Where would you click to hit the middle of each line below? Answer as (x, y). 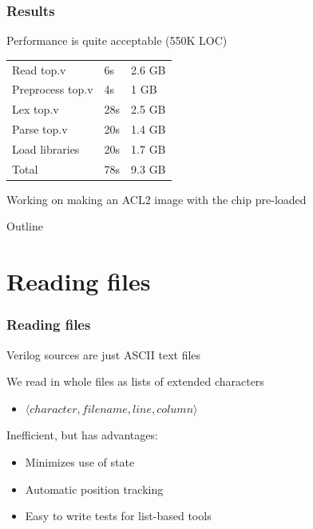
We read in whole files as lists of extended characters (135, 381)
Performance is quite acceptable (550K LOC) (117, 40)
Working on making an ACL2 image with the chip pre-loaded (156, 199)
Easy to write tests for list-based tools (118, 516)
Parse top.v (40, 129)
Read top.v (39, 69)
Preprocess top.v (53, 89)
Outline (25, 226)
